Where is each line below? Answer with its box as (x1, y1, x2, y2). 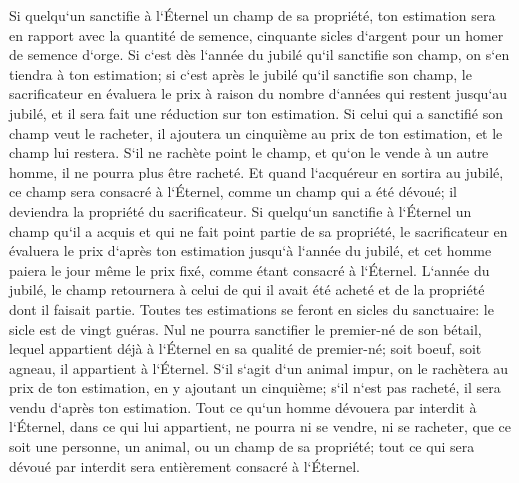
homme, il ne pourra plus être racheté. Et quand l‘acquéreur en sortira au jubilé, (9, 161, 504, 182)
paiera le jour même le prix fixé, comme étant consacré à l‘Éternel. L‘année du (9, 259, 490, 280)
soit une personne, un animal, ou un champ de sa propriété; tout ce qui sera (9, 436, 475, 457)
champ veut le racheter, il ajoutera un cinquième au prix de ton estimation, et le (9, 122, 503, 143)
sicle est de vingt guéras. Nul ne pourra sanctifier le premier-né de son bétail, (9, 318, 482, 339)
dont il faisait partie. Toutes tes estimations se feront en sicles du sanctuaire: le (9, 298, 494, 319)
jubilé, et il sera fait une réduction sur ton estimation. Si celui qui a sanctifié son (9, 102, 504, 123)
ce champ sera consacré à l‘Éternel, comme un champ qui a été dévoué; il (9, 181, 457, 202)
